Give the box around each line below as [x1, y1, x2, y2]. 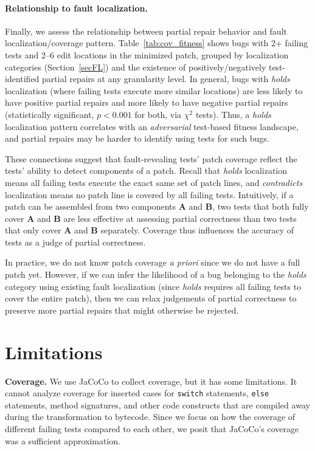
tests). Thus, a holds [195, 108, 271, 120]
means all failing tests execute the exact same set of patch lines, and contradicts [5, 176, 303, 188]
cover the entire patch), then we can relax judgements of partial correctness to [5, 292, 297, 305]
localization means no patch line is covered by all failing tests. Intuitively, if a [5, 188, 294, 201]
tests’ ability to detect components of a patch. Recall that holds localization [5, 164, 288, 177]
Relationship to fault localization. [5, 1, 148, 14]
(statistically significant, [5, 108, 94, 120]
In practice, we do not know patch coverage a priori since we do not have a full [5, 256, 300, 269]
